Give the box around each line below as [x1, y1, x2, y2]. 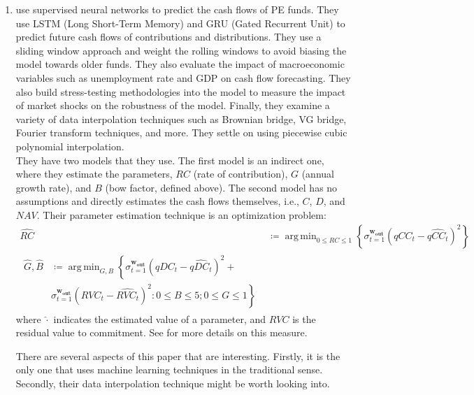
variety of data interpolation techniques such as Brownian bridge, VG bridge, [15, 111, 347, 126]
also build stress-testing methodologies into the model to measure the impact [15, 84, 346, 99]
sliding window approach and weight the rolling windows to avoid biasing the [15, 43, 347, 57]
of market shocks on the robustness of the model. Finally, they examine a [15, 98, 330, 113]
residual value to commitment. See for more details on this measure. [15, 325, 308, 340]
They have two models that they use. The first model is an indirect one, [15, 152, 324, 167]
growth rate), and [15, 180, 92, 194]
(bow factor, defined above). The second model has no [105, 180, 338, 194]
